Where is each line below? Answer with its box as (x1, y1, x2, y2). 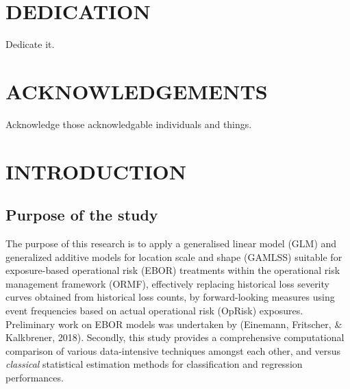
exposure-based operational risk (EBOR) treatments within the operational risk (5, 263, 340, 277)
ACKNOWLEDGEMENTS (5, 77, 268, 105)
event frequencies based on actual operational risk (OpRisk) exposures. (5, 303, 303, 317)
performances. (5, 370, 64, 384)
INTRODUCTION (5, 157, 187, 185)
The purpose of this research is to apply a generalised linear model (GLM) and (5, 236, 337, 251)
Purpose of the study (5, 204, 158, 225)
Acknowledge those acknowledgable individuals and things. (5, 116, 252, 131)
